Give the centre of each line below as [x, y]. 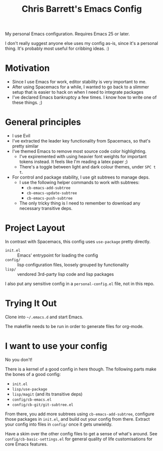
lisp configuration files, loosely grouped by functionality [73, 265]
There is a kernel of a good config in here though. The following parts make [81, 369]
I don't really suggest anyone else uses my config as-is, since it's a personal [81, 43]
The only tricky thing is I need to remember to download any [80, 203]
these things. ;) [27, 102]
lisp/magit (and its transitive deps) [47, 394]
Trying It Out [31, 303]
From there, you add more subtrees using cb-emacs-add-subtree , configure [80, 414]
